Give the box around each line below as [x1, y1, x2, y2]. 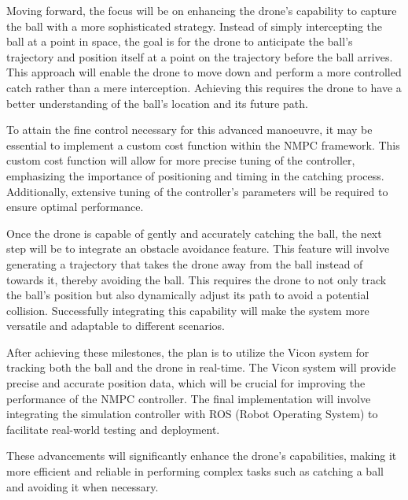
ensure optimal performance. [6, 198, 144, 215]
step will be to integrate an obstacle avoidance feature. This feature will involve [6, 240, 390, 257]
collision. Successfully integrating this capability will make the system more [6, 302, 369, 318]
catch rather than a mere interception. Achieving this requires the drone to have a [6, 79, 402, 95]
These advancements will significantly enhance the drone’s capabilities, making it [6, 447, 397, 464]
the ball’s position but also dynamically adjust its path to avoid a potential [6, 287, 369, 303]
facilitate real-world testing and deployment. [6, 420, 220, 437]
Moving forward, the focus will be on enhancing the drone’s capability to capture [6, 2, 397, 18]
